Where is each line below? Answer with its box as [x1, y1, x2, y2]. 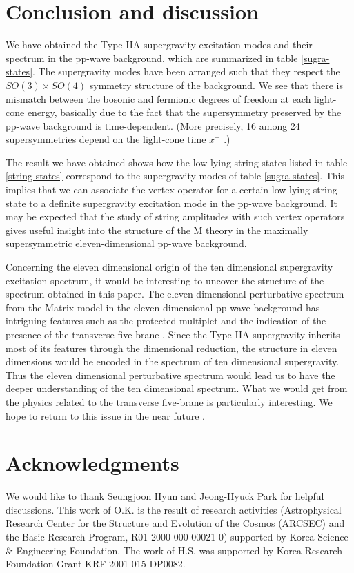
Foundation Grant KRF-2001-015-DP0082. [6, 556, 186, 571]
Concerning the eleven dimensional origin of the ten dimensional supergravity [6, 260, 333, 274]
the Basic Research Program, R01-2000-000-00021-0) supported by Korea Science [6, 530, 348, 544]
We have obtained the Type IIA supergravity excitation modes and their [6, 37, 313, 52]
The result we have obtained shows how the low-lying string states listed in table [6, 155, 348, 169]
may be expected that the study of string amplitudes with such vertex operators [6, 209, 345, 224]
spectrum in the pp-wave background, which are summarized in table [6, 50, 298, 65]
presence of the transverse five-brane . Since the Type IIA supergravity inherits [6, 327, 340, 341]
